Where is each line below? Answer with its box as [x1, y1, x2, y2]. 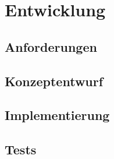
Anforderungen [5, 37, 97, 55]
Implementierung [5, 106, 110, 124]
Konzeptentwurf [5, 72, 104, 90]
